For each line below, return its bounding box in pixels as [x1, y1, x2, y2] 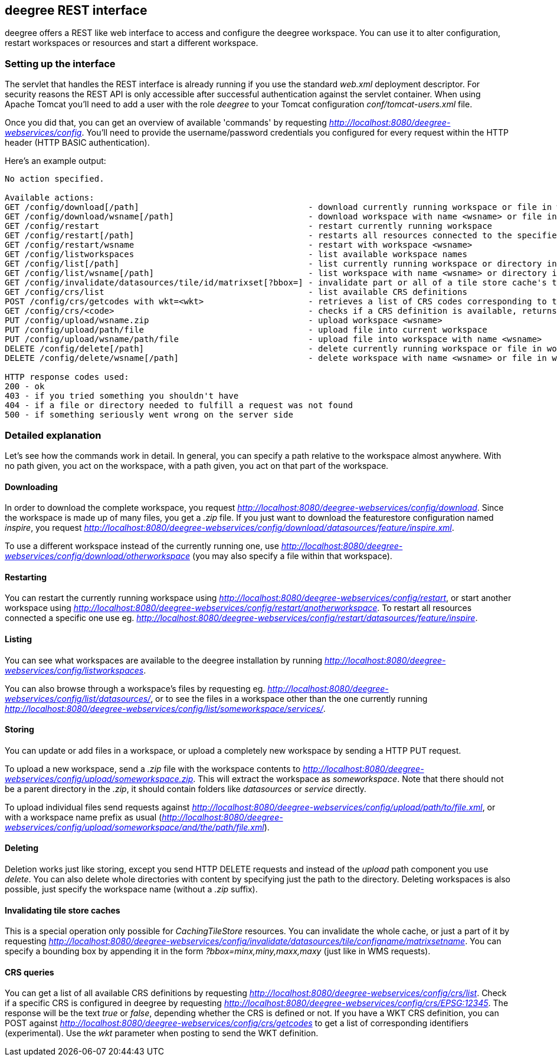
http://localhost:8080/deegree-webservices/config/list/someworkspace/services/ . [5, 703, 326, 714]
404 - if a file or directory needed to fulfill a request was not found [5, 400, 353, 410]
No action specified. [5, 174, 104, 184]
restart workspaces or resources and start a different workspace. [5, 38, 258, 48]
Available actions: [5, 193, 94, 203]
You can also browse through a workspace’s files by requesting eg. [5, 683, 266, 694]
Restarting [5, 571, 47, 582]
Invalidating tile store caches [5, 905, 120, 915]
